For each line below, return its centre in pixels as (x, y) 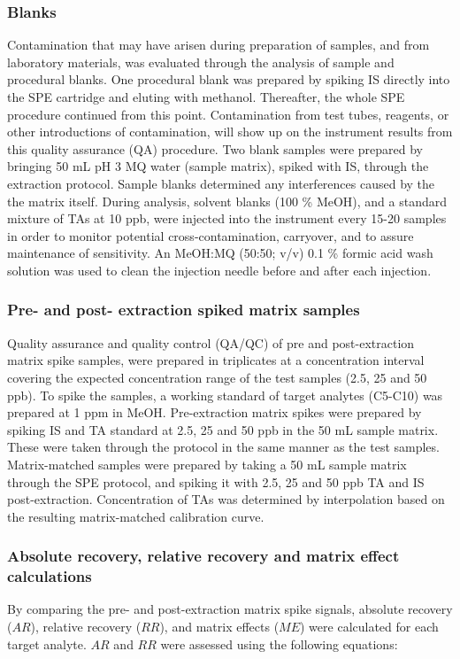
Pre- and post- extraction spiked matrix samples (184, 310)
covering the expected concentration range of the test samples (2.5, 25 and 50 (217, 377)
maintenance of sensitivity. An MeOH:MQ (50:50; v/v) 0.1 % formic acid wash (220, 253)
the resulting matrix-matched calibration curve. (136, 516)
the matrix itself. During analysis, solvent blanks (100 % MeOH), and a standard (227, 201)
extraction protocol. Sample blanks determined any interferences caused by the (221, 183)
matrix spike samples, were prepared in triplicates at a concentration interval (216, 360)
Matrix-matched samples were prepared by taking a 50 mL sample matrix (207, 464)
